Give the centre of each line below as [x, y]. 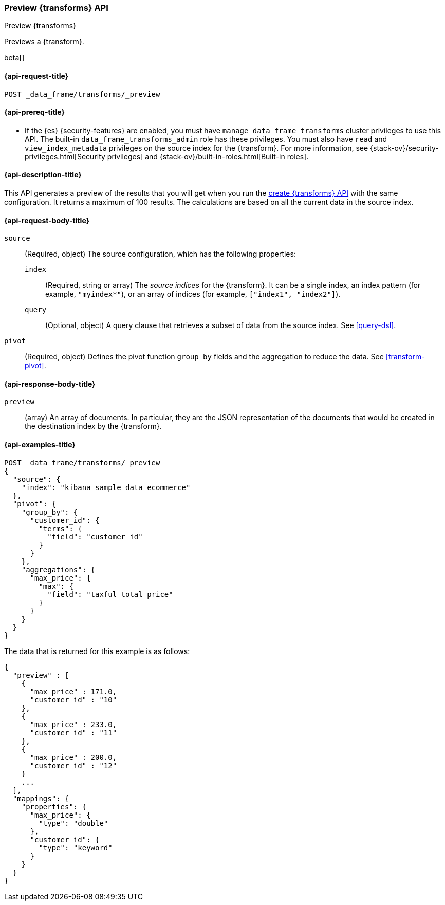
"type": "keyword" [76, 848]
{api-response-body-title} [50, 384]
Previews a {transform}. [44, 42]
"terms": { [60, 528]
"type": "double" [73, 823]
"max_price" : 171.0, [73, 691]
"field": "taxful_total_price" [110, 594]
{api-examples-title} [40, 445]
